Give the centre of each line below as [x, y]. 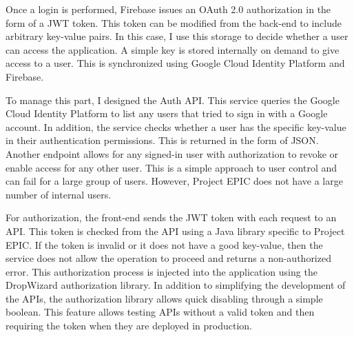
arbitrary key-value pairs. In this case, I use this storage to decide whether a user [177, 36]
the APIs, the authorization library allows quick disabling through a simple [164, 298]
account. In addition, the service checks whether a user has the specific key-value [176, 126]
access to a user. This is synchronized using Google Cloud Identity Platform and [175, 63]
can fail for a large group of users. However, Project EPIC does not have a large [174, 181]
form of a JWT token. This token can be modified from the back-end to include [174, 22]
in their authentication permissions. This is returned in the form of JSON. [162, 140]
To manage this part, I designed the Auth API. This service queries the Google [173, 100]
